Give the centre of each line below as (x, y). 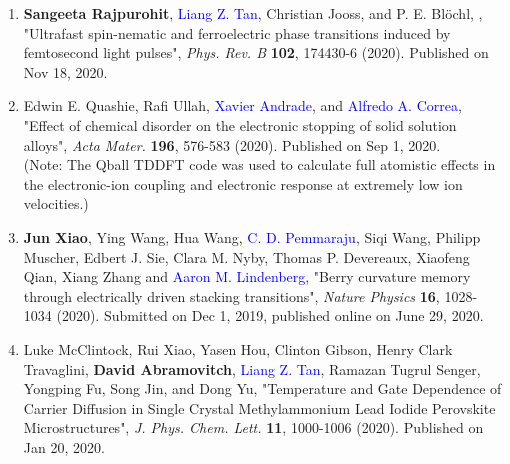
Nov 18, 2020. (65, 71)
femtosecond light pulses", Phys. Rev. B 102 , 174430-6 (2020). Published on (256, 52)
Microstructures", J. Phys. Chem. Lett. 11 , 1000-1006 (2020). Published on (253, 427)
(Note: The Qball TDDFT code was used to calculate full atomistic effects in (259, 164)
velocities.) (56, 203)
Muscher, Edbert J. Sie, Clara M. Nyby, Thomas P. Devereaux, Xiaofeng (246, 256)
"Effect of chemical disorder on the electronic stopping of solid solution (240, 124)
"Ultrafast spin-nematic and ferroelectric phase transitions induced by (237, 32)
